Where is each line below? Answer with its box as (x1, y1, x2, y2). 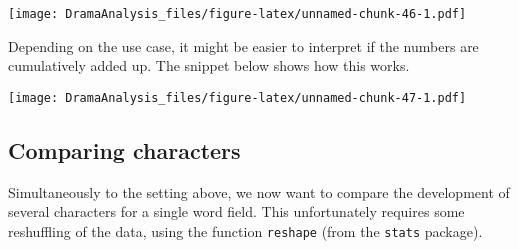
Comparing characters (8, 134, 241, 165)
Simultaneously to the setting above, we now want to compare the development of (8, 181, 510, 202)
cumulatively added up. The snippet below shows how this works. (8, 55, 410, 76)
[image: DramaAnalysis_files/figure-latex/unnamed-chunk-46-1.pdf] (8, 7, 467, 21)
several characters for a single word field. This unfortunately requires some (8, 201, 465, 222)
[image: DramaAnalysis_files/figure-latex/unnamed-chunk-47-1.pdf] (8, 90, 467, 105)
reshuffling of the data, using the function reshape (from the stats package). (8, 220, 483, 241)
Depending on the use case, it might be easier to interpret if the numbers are (8, 35, 479, 56)
